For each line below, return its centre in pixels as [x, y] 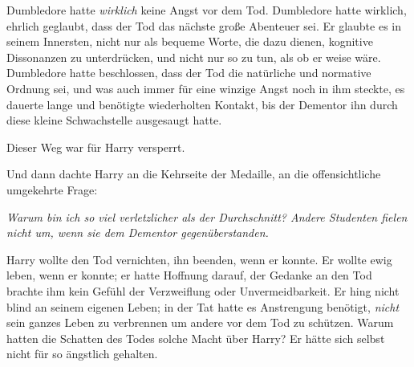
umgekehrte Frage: [52, 189]
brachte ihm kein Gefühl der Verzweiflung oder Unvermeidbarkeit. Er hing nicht [203, 290]
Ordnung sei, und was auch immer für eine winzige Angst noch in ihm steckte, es [206, 88]
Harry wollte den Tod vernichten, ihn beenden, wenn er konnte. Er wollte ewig [199, 259]
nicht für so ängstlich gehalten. [82, 354]
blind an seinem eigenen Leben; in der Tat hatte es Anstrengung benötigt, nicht [203, 306]
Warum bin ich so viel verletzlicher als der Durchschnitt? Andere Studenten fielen [207, 216]
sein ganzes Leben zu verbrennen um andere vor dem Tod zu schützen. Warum [200, 322]
